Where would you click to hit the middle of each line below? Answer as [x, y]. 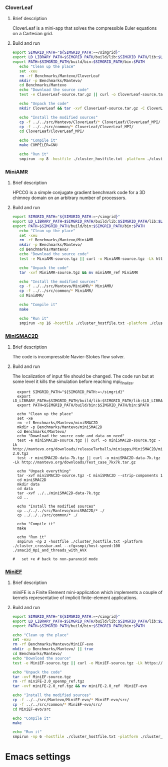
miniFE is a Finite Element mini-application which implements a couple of [87, 592]
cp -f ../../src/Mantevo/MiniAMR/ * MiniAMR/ [66, 286]
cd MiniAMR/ [32, 296]
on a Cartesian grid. [33, 34]
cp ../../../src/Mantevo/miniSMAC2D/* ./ [61, 511]
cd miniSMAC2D [32, 480]
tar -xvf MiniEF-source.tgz [41, 677]
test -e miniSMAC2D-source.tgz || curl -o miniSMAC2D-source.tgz [86, 440]
